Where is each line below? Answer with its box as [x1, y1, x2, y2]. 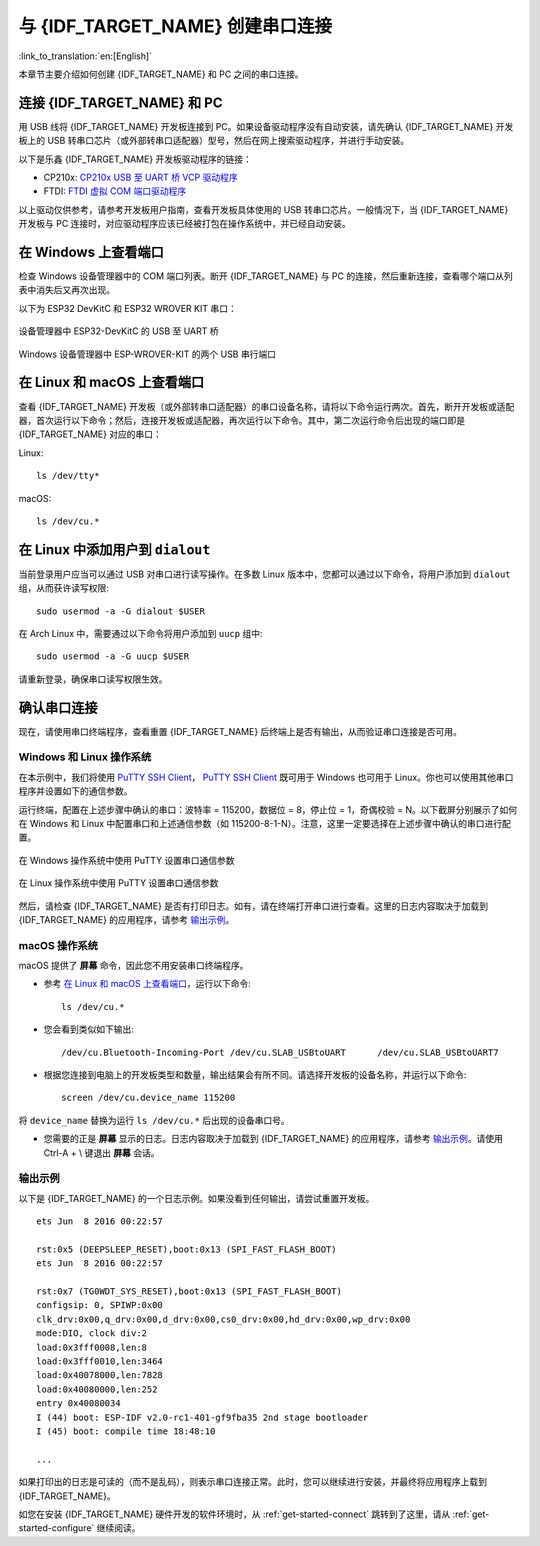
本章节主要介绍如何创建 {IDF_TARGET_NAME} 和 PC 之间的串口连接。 [18, 68, 304, 80]
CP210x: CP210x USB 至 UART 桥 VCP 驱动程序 [43, 171, 239, 184]
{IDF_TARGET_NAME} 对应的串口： [18, 428, 162, 440]
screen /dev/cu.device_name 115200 [61, 1092, 236, 1104]
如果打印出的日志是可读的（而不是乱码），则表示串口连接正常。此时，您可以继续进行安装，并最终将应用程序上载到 [18, 1476, 487, 1488]
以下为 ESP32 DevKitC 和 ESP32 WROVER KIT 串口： [18, 302, 237, 314]
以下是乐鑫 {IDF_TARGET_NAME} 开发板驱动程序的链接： [18, 153, 252, 165]
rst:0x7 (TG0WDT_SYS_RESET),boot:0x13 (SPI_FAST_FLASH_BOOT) [36, 1286, 342, 1297]
